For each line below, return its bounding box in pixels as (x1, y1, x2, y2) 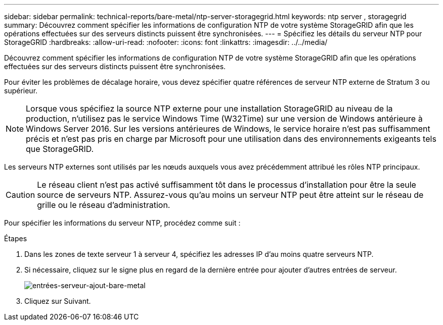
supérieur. (4, 86, 38, 95)
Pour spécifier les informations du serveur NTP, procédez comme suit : (4, 219, 241, 227)
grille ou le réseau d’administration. (37, 200, 170, 210)
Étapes (4, 234, 27, 243)
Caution (6, 190, 35, 200)
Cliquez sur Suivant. (24, 297, 91, 305)
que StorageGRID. (26, 144, 94, 154)
